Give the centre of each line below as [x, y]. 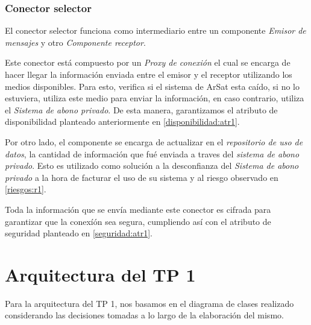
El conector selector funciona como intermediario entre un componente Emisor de [155, 30]
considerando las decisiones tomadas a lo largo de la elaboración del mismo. [144, 315]
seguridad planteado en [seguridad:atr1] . [79, 233]
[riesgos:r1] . [26, 189]
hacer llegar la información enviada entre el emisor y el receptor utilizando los [149, 74]
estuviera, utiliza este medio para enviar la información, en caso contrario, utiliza [155, 98]
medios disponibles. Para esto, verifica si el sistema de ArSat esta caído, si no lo [152, 86]
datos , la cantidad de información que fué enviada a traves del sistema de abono [152, 153]
